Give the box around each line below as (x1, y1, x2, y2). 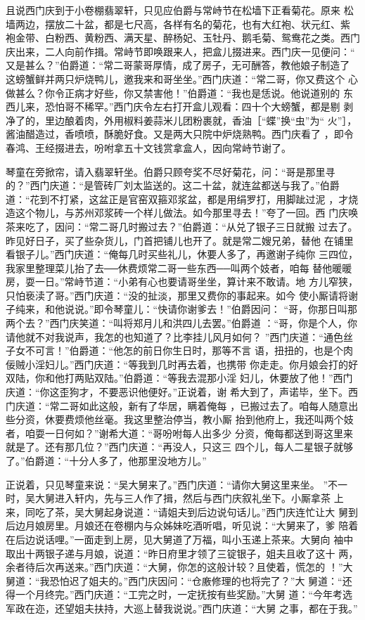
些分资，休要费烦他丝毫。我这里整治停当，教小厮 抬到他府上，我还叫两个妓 (6, 412, 354, 427)
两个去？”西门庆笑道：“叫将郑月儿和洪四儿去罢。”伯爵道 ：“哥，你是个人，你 (6, 316, 358, 330)
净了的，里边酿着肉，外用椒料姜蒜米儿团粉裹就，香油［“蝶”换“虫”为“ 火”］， (6, 112, 357, 127)
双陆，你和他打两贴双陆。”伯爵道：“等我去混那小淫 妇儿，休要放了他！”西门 (6, 370, 353, 385)
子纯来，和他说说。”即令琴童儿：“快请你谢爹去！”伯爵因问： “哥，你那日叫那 (6, 302, 358, 316)
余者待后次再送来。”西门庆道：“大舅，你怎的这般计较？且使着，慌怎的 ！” (6, 560, 343, 574)
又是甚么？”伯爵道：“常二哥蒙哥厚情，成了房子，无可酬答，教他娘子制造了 (6, 58, 350, 72)
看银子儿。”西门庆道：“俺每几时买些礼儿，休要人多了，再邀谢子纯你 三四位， (6, 247, 358, 261)
